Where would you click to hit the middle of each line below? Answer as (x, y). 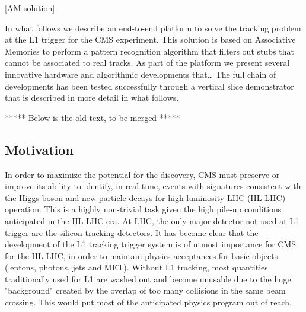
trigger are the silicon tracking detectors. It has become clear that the (132, 232)
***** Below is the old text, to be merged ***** (93, 117)
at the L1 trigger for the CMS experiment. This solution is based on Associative (150, 39)
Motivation (39, 149)
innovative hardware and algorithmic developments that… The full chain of (141, 74)
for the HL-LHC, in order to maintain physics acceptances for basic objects (141, 255)
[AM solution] (30, 8)
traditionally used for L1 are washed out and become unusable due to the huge (148, 278)
